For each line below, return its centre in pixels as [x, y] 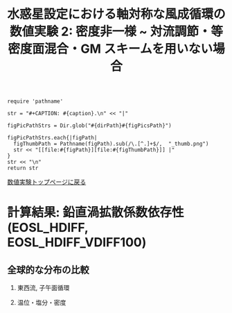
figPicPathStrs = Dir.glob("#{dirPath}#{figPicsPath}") [89, 126]
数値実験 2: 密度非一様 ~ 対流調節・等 [116, 32]
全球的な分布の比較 [48, 270]
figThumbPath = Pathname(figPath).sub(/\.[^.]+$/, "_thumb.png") [111, 144]
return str [23, 168]
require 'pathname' [35, 101]
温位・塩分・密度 [42, 303]
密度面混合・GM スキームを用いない [110, 49]
